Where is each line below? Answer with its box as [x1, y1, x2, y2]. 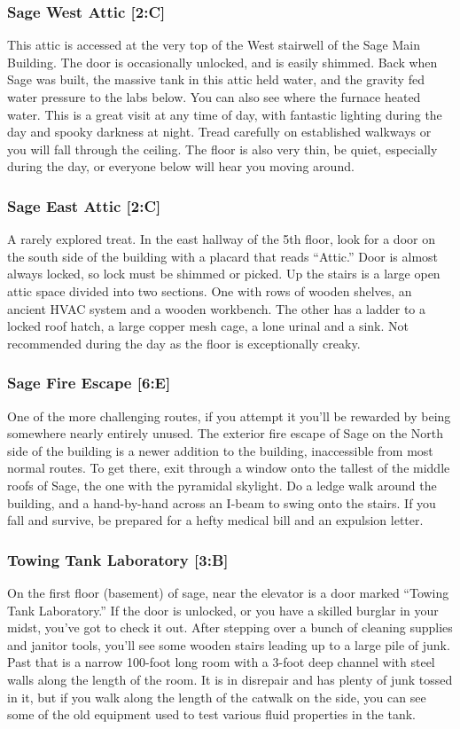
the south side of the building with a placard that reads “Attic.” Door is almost [7, 247, 439, 265]
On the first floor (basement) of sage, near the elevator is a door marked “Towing [7, 583, 449, 601]
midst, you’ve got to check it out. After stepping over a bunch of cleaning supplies [7, 618, 453, 637]
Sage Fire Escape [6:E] [7, 372, 171, 394]
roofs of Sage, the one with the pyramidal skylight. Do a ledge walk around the [7, 475, 437, 494]
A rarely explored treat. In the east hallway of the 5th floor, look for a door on [7, 230, 435, 248]
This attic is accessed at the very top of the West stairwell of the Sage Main [7, 35, 420, 54]
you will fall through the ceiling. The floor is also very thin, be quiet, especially [7, 139, 438, 158]
